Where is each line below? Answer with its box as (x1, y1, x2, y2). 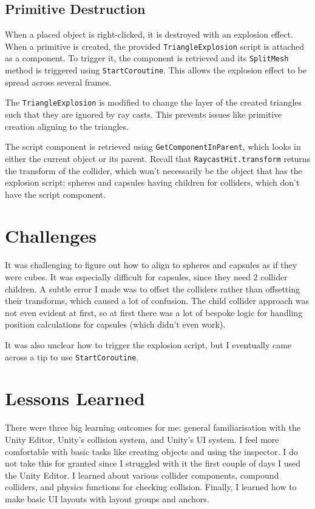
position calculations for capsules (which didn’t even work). (5, 318, 226, 331)
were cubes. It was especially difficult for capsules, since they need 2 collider (5, 271, 288, 283)
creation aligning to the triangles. (5, 120, 129, 132)
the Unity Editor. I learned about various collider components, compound (5, 468, 279, 481)
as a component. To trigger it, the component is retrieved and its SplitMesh (5, 52, 289, 64)
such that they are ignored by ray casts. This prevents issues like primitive (5, 108, 282, 121)
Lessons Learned (5, 386, 145, 411)
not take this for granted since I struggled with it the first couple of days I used (5, 457, 301, 470)
